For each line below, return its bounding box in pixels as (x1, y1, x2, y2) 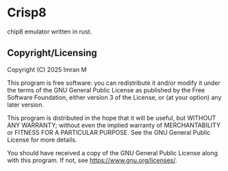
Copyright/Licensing (7, 47, 97, 59)
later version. (7, 101, 45, 109)
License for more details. (7, 135, 77, 144)
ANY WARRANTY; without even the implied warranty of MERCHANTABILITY (7, 121, 221, 129)
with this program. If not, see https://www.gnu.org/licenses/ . (7, 156, 177, 164)
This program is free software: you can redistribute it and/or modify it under (7, 79, 220, 87)
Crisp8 (7, 5, 47, 21)
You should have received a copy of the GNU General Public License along (7, 148, 218, 157)
